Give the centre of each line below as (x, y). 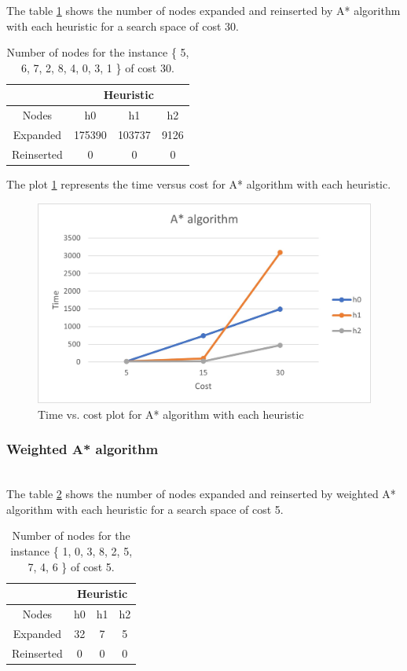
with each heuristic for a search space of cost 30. (123, 26)
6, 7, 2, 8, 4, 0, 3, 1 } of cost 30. (97, 67)
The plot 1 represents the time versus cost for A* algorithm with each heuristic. (199, 184)
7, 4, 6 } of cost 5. (71, 566)
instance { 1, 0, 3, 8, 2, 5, (71, 551)
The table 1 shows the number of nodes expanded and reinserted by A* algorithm (203, 10)
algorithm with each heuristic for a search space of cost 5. (145, 509)
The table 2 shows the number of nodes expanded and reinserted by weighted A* (201, 494)
